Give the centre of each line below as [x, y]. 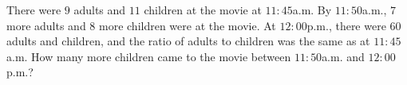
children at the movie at [203, 10]
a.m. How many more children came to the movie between [149, 56]
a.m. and [343, 56]
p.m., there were [346, 25]
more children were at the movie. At [188, 25]
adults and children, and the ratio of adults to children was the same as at [188, 41]
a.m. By [312, 10]
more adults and [46, 25]
